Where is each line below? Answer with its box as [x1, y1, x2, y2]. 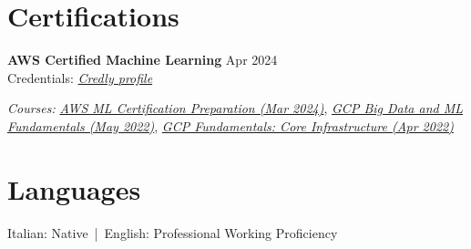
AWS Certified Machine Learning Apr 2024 [7, 50, 278, 69]
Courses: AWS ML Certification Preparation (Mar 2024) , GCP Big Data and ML [7, 99, 464, 118]
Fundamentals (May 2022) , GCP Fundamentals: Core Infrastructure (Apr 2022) [7, 116, 454, 135]
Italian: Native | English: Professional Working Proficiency [7, 223, 338, 242]
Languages [7, 170, 141, 207]
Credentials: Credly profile [7, 67, 153, 87]
